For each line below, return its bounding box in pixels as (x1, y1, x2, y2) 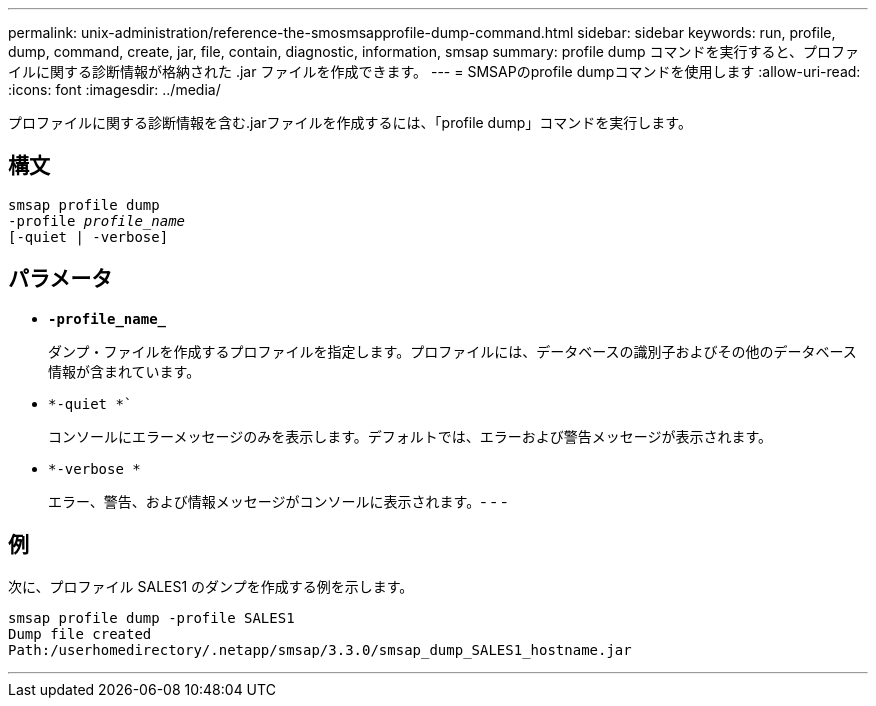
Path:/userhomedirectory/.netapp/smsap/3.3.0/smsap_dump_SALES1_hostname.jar (8, 641, 632, 658)
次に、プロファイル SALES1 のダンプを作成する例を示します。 (8, 577, 414, 595)
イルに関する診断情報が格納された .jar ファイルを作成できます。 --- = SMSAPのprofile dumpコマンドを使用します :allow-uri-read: (8, 63, 861, 80)
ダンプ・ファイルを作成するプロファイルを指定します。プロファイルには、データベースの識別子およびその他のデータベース (48, 342, 857, 360)
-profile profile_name (8, 212, 186, 229)
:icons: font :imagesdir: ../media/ (8, 81, 221, 98)
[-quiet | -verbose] (8, 228, 169, 245)
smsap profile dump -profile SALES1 (8, 609, 295, 626)
